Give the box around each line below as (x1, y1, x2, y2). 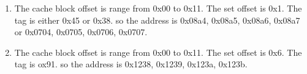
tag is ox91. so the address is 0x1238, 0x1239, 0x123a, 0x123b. (14, 58, 248, 70)
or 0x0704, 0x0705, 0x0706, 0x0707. (14, 25, 148, 38)
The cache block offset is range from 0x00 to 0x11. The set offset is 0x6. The (14, 45, 302, 58)
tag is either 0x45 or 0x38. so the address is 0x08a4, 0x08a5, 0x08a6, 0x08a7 (14, 13, 300, 26)
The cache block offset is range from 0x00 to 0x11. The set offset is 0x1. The (14, 2, 302, 14)
